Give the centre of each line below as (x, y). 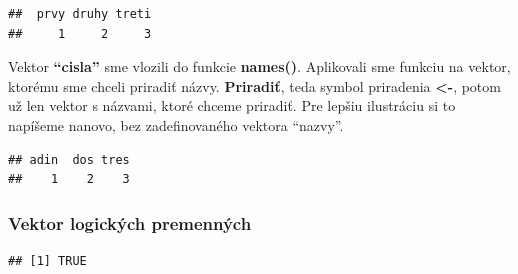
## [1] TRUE (47, 260)
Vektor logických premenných (130, 222)
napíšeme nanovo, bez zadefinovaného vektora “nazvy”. (176, 124)
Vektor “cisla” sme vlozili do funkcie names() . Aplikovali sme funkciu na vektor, (259, 66)
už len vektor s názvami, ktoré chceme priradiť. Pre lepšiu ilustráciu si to (232, 105)
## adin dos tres (69, 159)
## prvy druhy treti (80, 14)
